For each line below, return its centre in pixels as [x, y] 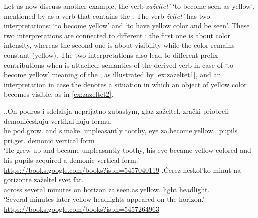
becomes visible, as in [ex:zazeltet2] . [59, 94]
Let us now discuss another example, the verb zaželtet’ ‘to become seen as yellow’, [129, 6]
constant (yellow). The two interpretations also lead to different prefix [111, 55]
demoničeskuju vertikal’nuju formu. [58, 121]
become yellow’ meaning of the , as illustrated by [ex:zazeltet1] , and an [113, 75]
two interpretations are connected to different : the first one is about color [117, 35]
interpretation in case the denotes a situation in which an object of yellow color [125, 84]
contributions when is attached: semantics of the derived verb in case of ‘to [119, 65]
